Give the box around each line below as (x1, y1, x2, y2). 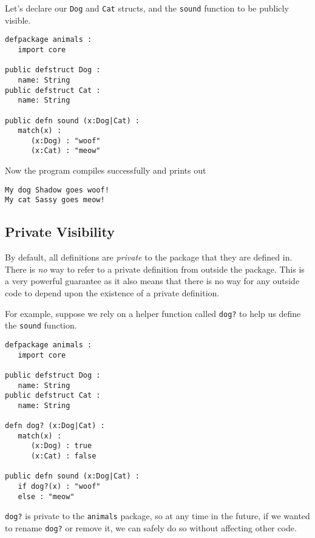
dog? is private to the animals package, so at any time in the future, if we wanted (5, 509, 310, 522)
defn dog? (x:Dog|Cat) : (5, 421, 105, 431)
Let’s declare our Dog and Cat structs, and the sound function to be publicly (5, 2, 289, 14)
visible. (5, 13, 31, 26)
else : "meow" (18, 492, 75, 501)
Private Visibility (5, 222, 115, 241)
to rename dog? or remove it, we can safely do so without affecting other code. (5, 522, 297, 534)
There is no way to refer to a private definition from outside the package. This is (5, 262, 305, 275)
